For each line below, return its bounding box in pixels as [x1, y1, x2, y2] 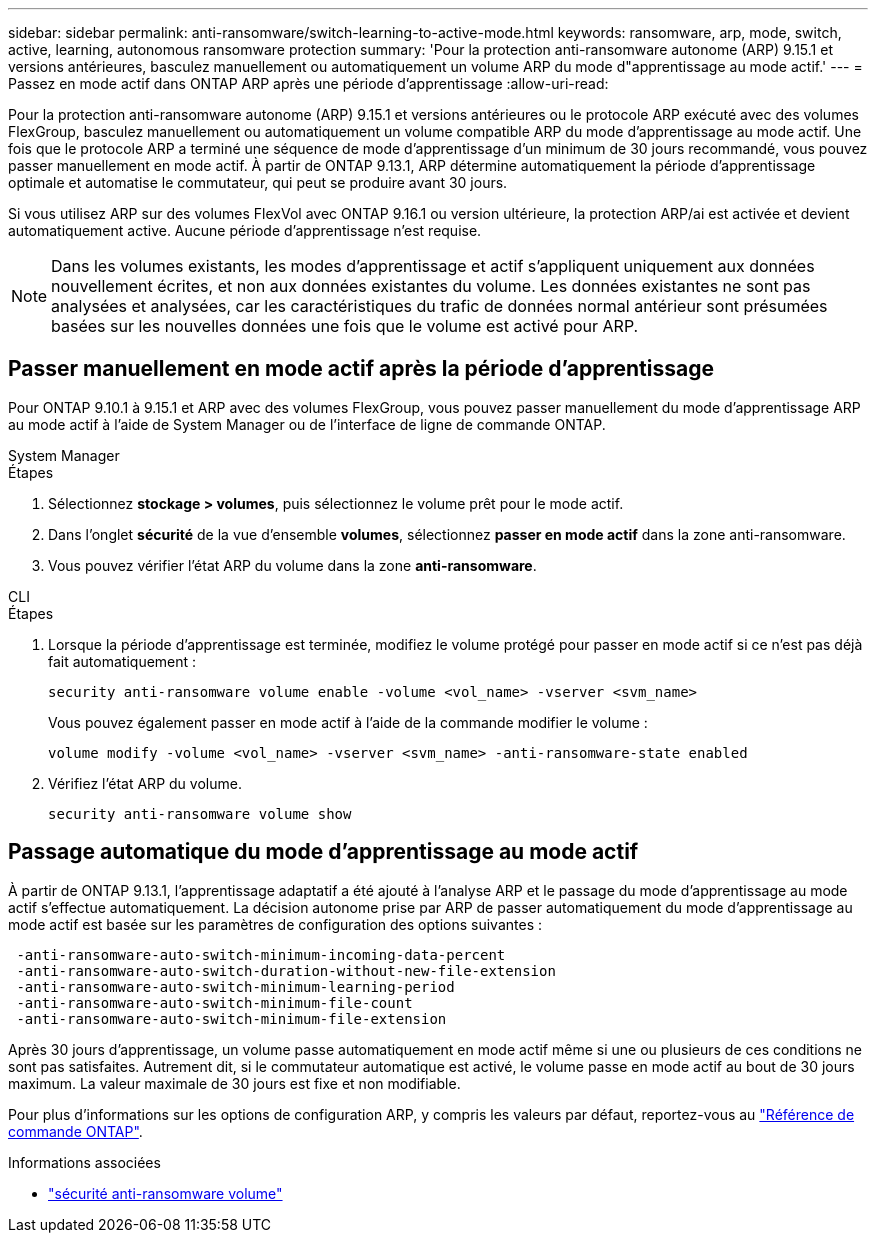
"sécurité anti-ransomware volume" [48, 1184, 283, 1202]
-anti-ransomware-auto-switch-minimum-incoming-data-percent [16, 946, 506, 963]
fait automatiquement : [48, 652, 197, 670]
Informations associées [8, 1153, 161, 1171]
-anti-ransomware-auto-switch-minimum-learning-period [16, 978, 455, 995]
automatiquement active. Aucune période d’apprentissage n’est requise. [8, 222, 482, 239]
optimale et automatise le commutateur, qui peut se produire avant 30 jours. [8, 174, 508, 191]
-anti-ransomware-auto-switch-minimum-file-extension [16, 1010, 447, 1027]
